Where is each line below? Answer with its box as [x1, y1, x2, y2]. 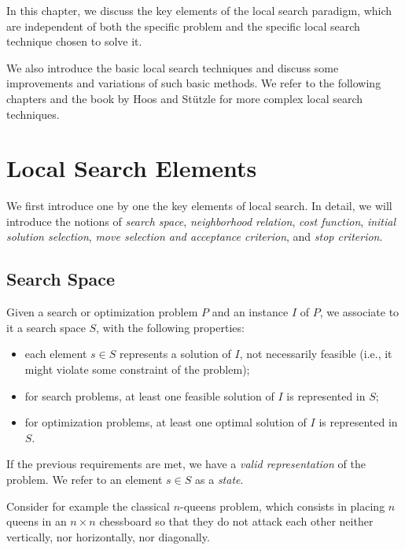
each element [24, 345, 87, 362]
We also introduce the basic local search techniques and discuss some [6, 59, 339, 76]
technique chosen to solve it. [6, 33, 142, 50]
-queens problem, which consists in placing [180, 497, 385, 514]
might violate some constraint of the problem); [24, 361, 250, 378]
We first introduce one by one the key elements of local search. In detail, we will [6, 197, 392, 214]
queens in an [6, 513, 67, 530]
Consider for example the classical [6, 497, 170, 514]
